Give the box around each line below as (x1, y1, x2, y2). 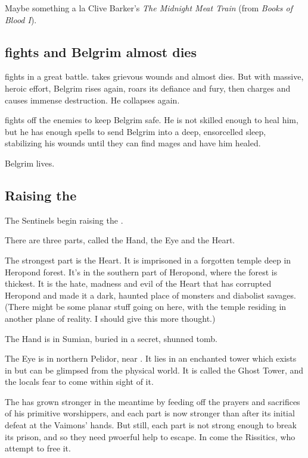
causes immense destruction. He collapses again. (5, 93, 180, 106)
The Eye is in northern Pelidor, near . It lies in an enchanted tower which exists (5, 352, 297, 365)
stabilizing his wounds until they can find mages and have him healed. (5, 137, 261, 149)
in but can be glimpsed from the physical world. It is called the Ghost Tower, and (5, 363, 304, 376)
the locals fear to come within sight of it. (5, 375, 154, 388)
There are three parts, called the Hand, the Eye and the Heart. (5, 234, 235, 246)
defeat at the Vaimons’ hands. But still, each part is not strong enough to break (5, 419, 297, 431)
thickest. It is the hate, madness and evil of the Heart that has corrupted (5, 277, 272, 290)
